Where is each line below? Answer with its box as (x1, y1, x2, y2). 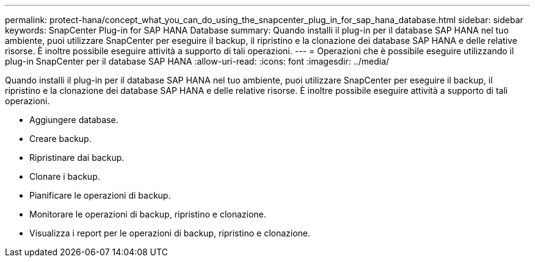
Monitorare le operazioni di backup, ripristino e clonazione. (29, 209, 266, 219)
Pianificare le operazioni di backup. (29, 190, 171, 200)
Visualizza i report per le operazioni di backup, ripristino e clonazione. (29, 228, 311, 238)
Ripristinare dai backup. (29, 152, 125, 163)
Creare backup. (29, 133, 92, 144)
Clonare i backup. (29, 171, 100, 182)
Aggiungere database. (29, 115, 118, 125)
